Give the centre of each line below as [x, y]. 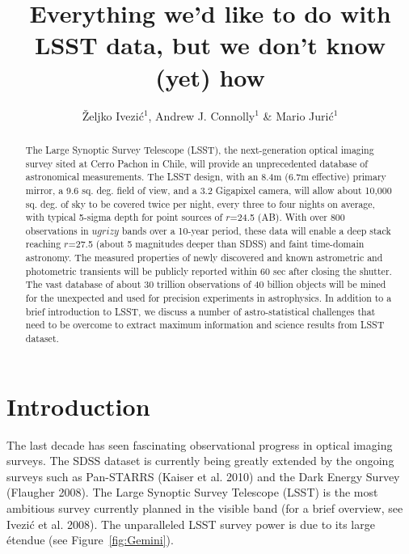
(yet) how [210, 76]
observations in [57, 230]
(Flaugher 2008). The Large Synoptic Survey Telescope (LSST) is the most [192, 492]
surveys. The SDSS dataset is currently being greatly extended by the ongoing [200, 461]
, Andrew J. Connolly [202, 115]
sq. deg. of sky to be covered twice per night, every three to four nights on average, [200, 203]
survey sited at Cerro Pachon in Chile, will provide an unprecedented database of [196, 163]
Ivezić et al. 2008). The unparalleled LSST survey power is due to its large [191, 524]
